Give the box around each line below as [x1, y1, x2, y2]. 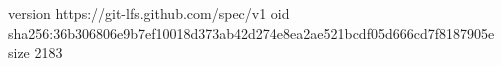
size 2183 [8, 42, 63, 63]
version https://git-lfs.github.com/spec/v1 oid [8, 3, 290, 23]
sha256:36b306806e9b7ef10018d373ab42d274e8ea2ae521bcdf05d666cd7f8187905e [8, 22, 495, 43]
